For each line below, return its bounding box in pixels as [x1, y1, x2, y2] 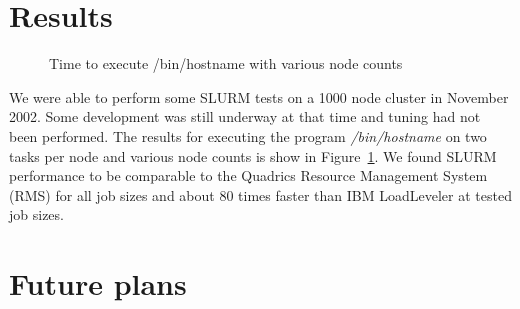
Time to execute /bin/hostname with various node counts [49, 53, 403, 74]
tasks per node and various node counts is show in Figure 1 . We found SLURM [9, 145, 497, 166]
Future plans [9, 263, 187, 304]
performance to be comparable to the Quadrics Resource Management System [9, 165, 488, 186]
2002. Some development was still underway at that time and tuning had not [9, 106, 481, 127]
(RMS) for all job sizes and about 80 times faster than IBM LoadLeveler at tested [9, 184, 512, 205]
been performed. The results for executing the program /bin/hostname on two [9, 125, 487, 146]
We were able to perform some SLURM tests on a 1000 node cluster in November [9, 86, 509, 107]
